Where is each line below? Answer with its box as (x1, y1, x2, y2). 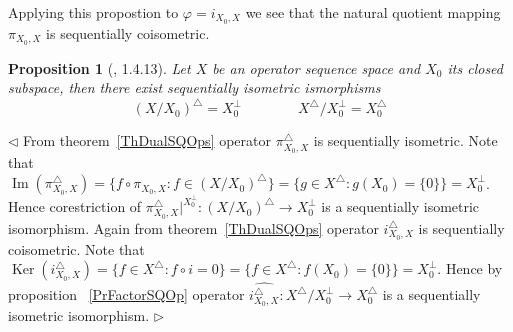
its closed (447, 57, 503, 78)
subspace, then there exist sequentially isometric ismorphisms (8, 77, 381, 98)
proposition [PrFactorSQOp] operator (8, 284, 245, 305)
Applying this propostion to (8, 2, 179, 22)
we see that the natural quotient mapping (245, 2, 501, 22)
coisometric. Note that (8, 238, 145, 259)
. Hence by (437, 258, 503, 279)
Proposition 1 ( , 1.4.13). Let (8, 57, 191, 78)
